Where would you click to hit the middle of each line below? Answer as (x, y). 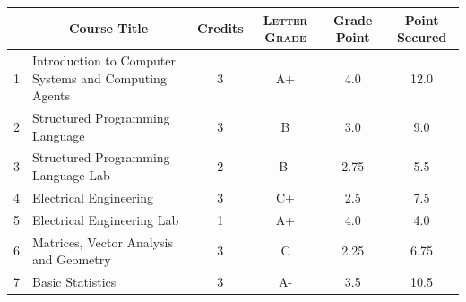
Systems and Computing (99, 78)
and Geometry (72, 259)
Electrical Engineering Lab (106, 219)
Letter (285, 19)
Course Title (108, 28)
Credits (220, 28)
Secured (422, 37)
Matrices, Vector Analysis (103, 242)
